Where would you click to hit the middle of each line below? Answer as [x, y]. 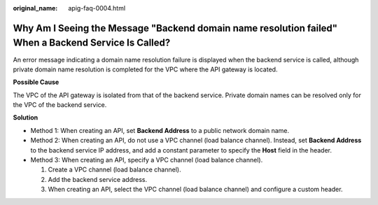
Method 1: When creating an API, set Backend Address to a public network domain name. [160, 130]
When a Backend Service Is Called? [92, 43]
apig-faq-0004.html [97, 8]
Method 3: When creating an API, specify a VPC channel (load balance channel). [147, 160]
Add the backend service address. [97, 179]
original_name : [35, 8]
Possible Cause [36, 82]
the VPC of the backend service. [60, 105]
